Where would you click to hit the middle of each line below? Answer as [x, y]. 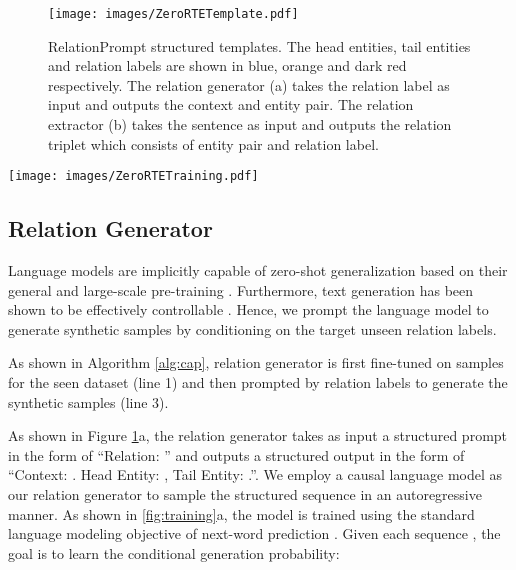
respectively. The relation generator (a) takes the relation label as [249, 84]
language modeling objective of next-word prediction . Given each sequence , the [254, 533]
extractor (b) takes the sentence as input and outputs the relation [250, 124]
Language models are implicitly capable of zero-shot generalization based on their [258, 270]
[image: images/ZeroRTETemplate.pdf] [173, 14]
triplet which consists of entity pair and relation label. [213, 143]
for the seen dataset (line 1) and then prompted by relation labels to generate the [258, 382]
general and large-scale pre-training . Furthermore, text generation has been [241, 289]
